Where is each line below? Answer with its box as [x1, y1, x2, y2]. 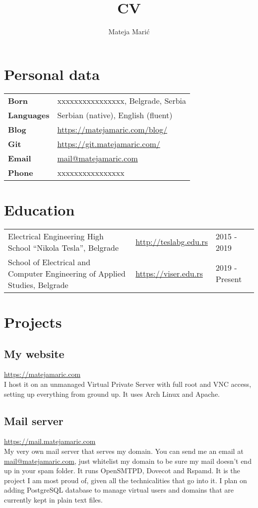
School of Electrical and [8, 256, 91, 268]
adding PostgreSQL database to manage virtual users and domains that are [4, 485, 234, 495]
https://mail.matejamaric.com [4, 436, 96, 446]
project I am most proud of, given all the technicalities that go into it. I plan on [4, 475, 247, 485]
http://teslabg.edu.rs [135, 236, 208, 248]
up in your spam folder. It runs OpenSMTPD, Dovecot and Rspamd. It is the [4, 465, 240, 476]
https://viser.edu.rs [135, 267, 203, 279]
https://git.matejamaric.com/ [57, 138, 160, 149]
